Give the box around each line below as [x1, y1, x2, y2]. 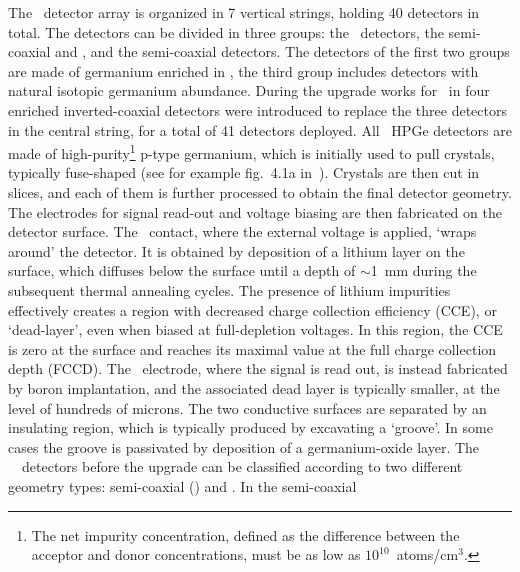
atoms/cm [396, 544, 459, 565]
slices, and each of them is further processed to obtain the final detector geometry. [8, 182, 512, 202]
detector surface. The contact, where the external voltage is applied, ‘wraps [8, 221, 477, 242]
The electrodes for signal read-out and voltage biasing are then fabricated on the [8, 201, 502, 222]
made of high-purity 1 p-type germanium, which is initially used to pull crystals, [8, 140, 495, 163]
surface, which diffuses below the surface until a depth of [8, 260, 356, 281]
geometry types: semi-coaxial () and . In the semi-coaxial [8, 475, 357, 496]
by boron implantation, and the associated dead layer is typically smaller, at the [8, 377, 500, 398]
